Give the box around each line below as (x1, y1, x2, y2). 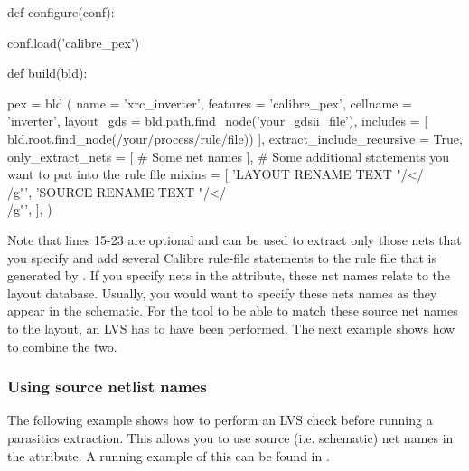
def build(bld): (7, 63, 88, 82)
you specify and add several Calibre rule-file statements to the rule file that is (7, 248, 436, 267)
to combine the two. (7, 336, 117, 355)
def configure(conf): (7, 3, 115, 21)
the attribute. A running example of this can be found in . (7, 446, 330, 465)
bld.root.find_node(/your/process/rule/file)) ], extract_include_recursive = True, (7, 128, 463, 147)
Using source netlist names (7, 375, 207, 398)
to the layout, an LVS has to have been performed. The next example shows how (7, 318, 455, 337)
